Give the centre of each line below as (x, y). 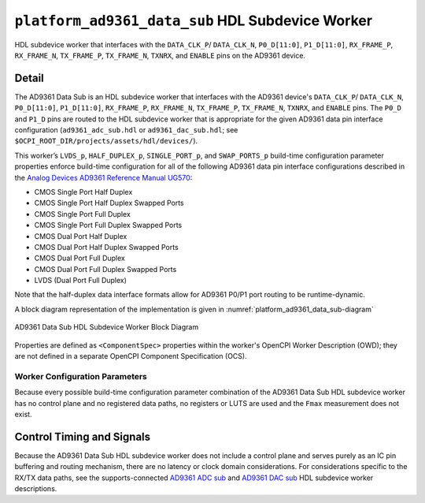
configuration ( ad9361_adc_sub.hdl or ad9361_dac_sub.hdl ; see (126, 130)
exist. (23, 414)
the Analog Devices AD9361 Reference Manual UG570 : (103, 177)
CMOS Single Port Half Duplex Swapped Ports (109, 203)
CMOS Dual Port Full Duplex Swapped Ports (105, 269)
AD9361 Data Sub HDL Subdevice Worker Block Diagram (107, 327)
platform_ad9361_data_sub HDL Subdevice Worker (194, 20)
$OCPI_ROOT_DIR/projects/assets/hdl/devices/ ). (106, 141)
